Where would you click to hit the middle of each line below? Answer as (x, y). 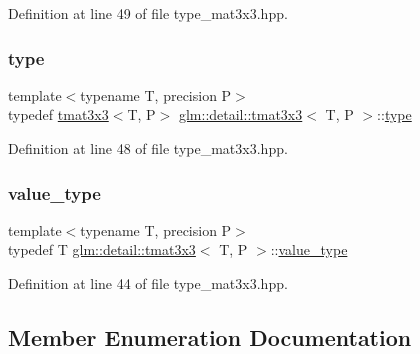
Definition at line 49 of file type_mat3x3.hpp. (148, 13)
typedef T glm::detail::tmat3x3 (102, 249)
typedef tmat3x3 (58, 114)
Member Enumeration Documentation (210, 336)
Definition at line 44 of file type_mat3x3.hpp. (148, 283)
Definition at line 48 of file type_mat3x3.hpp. (148, 148)
